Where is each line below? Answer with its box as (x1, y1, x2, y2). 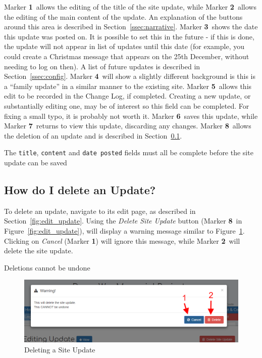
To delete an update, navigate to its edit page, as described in (4, 205, 196, 216)
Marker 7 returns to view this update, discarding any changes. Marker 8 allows (4, 120, 251, 131)
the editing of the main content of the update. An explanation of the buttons (4, 11, 243, 22)
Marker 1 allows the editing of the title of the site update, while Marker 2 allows (4, 2, 256, 12)
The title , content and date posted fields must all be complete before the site (4, 147, 253, 158)
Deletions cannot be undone (4, 262, 90, 273)
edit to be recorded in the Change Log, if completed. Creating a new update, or (4, 91, 251, 101)
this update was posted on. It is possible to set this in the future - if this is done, (4, 31, 254, 41)
